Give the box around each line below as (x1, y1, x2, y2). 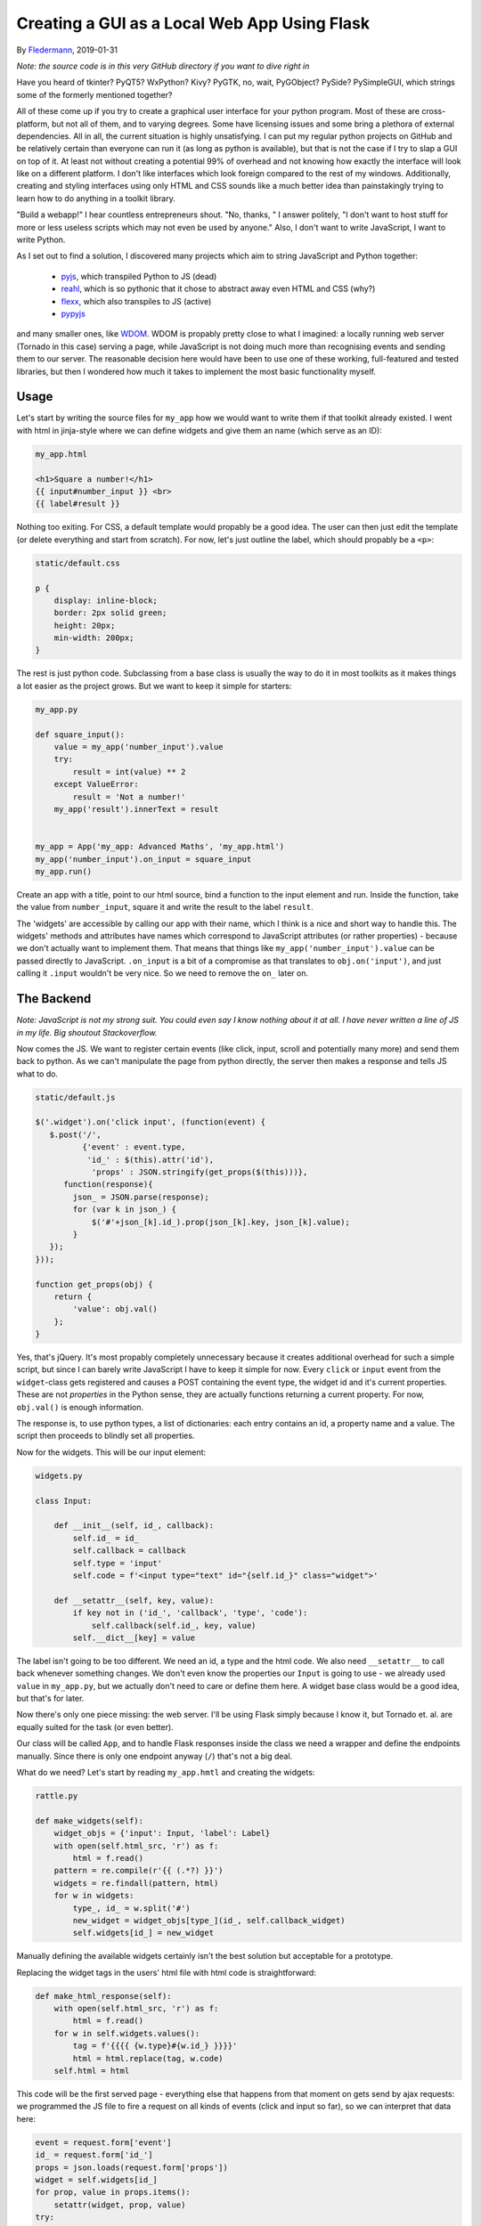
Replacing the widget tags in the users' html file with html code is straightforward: (16, 1967, 316, 1978)
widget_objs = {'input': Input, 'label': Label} (53, 1828, 271, 1839)
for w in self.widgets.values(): (53, 2028, 200, 2038)
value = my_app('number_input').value (53, 742, 224, 751)
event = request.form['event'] (35, 2137, 173, 2148)
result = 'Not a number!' (72, 792, 186, 801)
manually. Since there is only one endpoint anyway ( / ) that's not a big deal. (16, 1751, 293, 1761)
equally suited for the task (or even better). (16, 1721, 174, 1732)
